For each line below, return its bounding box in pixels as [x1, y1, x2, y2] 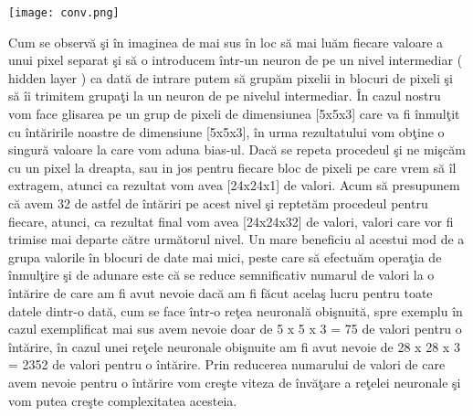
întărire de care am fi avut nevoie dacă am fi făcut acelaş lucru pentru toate [8, 283, 433, 302]
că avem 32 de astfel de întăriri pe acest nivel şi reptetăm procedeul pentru [8, 194, 428, 212]
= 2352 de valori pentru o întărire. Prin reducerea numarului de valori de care [8, 355, 446, 374]
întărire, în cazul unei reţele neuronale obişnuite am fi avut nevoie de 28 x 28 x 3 [8, 336, 460, 356]
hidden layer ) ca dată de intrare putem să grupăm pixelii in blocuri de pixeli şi [8, 68, 453, 87]
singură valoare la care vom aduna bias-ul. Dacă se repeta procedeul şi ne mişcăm [8, 140, 466, 159]
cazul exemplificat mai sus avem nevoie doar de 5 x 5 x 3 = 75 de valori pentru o [8, 319, 462, 338]
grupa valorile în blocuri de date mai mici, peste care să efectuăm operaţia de [8, 247, 442, 266]
